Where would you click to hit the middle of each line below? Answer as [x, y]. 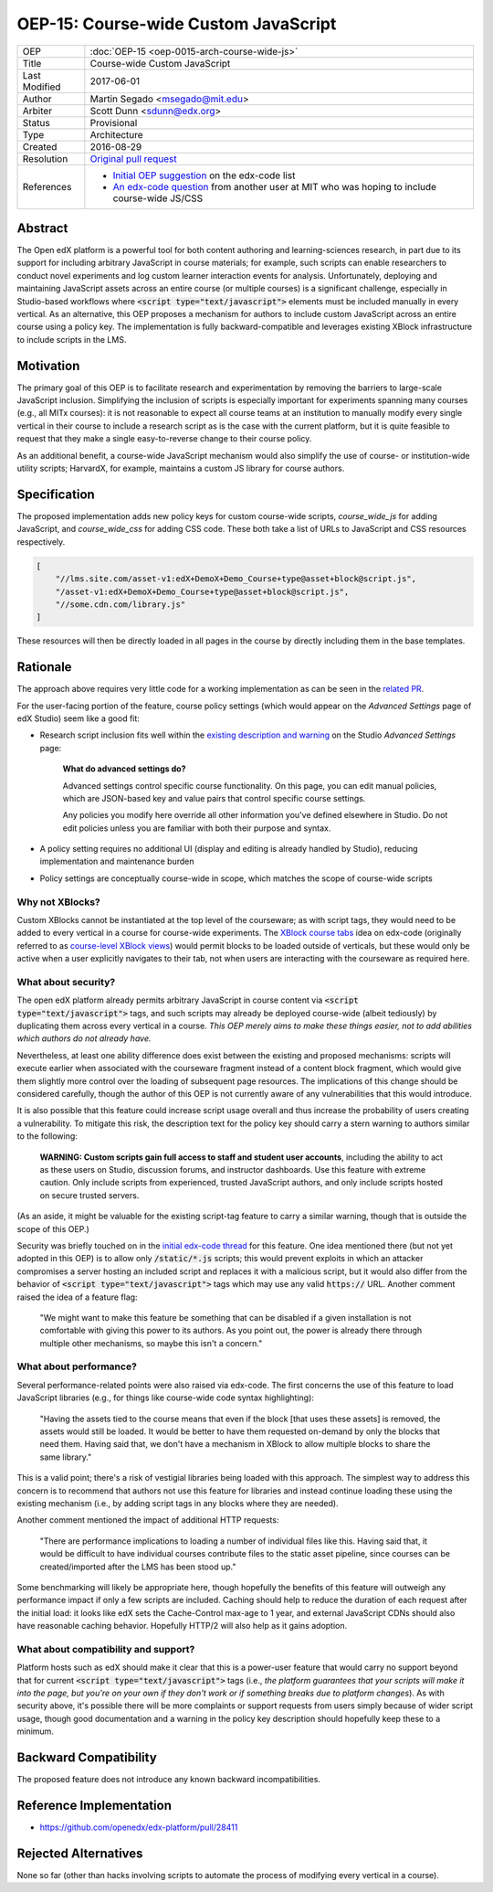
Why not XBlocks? [58, 902]
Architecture [116, 134]
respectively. [41, 542]
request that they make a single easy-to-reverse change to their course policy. [164, 439]
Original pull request [133, 158]
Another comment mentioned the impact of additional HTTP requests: [148, 1520]
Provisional [114, 122]
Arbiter [37, 111]
